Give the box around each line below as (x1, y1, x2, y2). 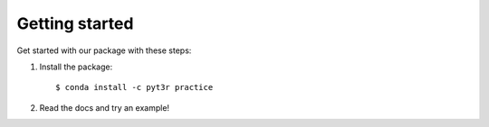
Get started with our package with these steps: (16, 45, 192, 56)
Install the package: (39, 61, 113, 72)
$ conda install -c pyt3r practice (55, 82, 214, 93)
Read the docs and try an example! (39, 102, 170, 113)
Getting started (16, 14, 134, 33)
